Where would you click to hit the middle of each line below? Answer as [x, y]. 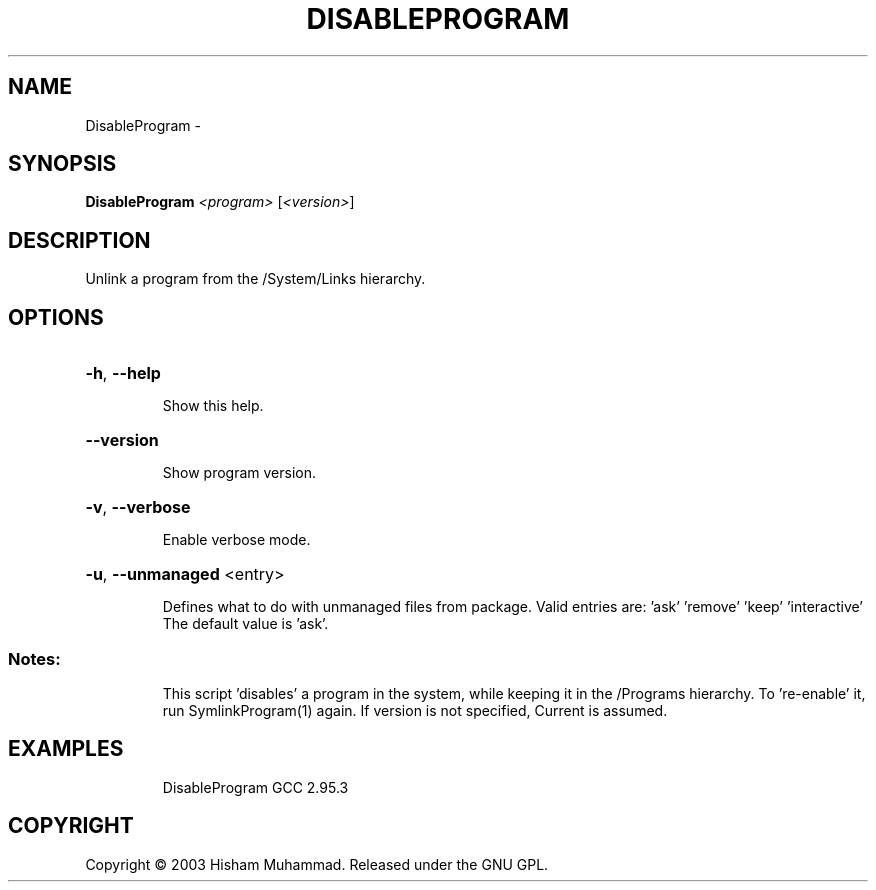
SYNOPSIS [62, 164]
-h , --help [123, 373]
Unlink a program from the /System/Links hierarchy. [255, 279]
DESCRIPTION [79, 240]
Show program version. [239, 473]
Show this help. [213, 406]
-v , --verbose [138, 507]
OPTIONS [56, 317]
